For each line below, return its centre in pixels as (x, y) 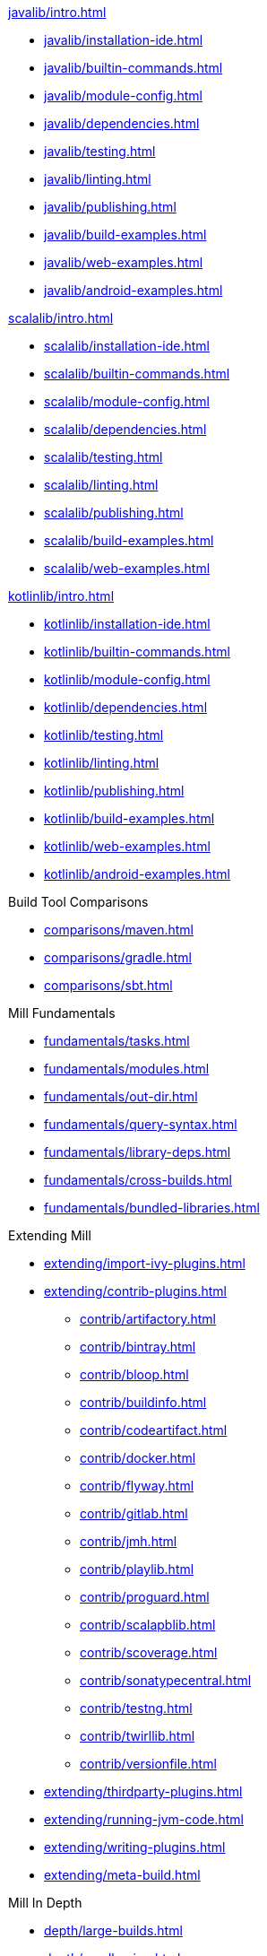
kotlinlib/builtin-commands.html (137, 652)
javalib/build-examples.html (125, 235)
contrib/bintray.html (138, 1347)
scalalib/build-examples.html (129, 540)
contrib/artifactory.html (148, 1319)
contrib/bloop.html (134, 1374)
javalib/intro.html (57, 12)
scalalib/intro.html (61, 318)
